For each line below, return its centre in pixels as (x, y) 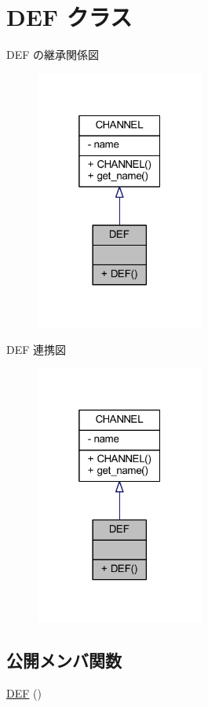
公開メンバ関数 (64, 660)
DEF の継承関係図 (53, 55)
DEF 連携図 (36, 349)
